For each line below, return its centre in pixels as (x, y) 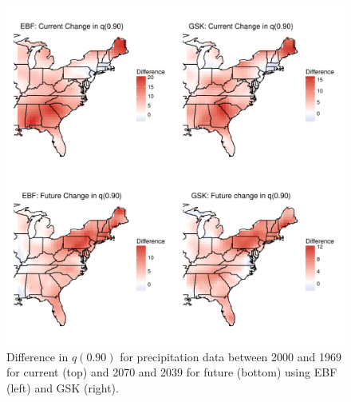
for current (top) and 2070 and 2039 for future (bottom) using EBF (172, 372)
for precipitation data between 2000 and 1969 (231, 356)
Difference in (37, 356)
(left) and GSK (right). (63, 387)
